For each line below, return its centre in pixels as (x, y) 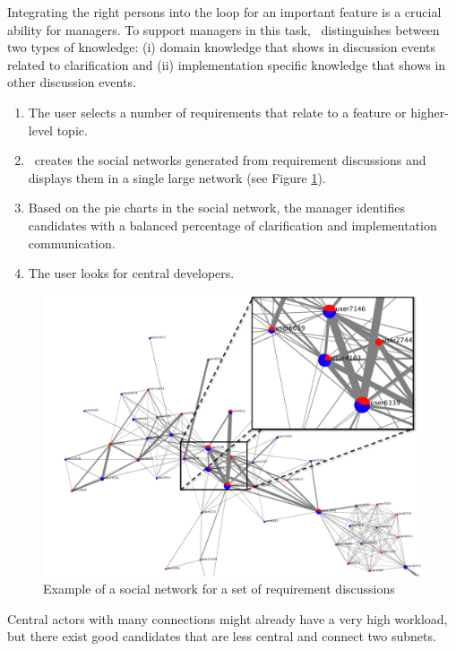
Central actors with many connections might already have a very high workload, (228, 618)
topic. (72, 130)
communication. (72, 243)
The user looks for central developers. (131, 273)
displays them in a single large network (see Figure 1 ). (177, 177)
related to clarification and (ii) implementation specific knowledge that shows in (227, 64)
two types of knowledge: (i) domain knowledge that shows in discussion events (222, 47)
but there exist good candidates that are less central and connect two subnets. (222, 636)
